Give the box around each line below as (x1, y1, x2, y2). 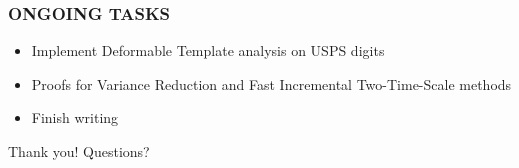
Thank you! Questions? (8, 141, 150, 161)
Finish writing (31, 107, 119, 128)
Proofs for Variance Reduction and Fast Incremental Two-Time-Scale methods (31, 73, 512, 94)
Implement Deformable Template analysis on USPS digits (31, 40, 385, 61)
